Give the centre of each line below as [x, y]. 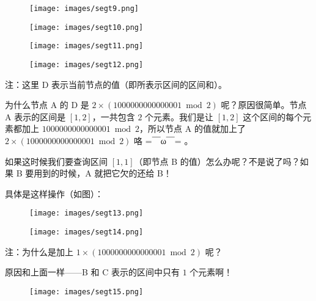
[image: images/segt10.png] [86, 27]
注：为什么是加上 [39, 251]
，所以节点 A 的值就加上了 [193, 129]
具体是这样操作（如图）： [54, 193]
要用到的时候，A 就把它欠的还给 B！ [98, 173]
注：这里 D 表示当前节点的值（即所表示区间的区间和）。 [116, 84]
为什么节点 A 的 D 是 [47, 105]
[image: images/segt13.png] [86, 213]
